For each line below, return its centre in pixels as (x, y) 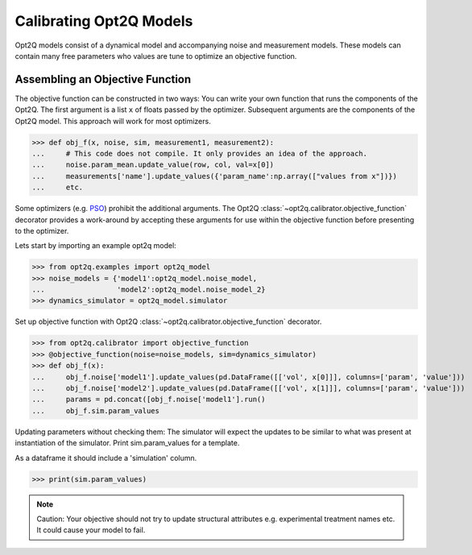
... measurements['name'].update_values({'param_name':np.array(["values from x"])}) (215, 176)
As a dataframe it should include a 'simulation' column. (106, 458)
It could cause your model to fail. (91, 530)
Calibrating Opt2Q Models (104, 21)
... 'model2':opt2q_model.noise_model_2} (149, 290)
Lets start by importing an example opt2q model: (95, 246)
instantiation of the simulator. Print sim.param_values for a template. (127, 443)
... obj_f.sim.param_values (96, 410)
